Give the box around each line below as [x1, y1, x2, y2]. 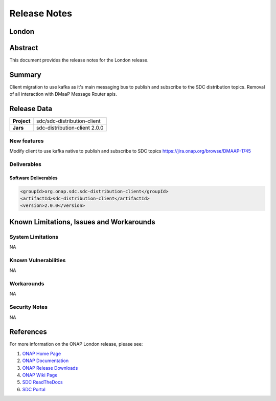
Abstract [9, 44, 38, 52]
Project [12, 118, 31, 125]
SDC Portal [22, 386, 45, 392]
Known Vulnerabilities [9, 257, 66, 264]
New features [9, 137, 44, 144]
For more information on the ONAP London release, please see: [9, 341, 143, 347]
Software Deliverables [9, 175, 58, 181]
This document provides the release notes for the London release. [9, 57, 149, 64]
